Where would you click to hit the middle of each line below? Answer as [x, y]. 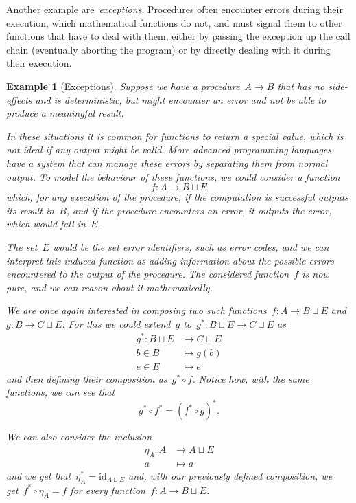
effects [19, 99]
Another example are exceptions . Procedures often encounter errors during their [175, 9]
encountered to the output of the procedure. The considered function [148, 274]
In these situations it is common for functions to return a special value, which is [175, 136]
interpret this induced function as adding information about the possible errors [170, 260]
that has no [301, 86]
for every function [108, 490]
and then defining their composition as [87, 378]
